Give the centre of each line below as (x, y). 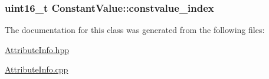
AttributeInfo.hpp (37, 49)
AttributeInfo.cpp (37, 69)
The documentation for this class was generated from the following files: (135, 30)
